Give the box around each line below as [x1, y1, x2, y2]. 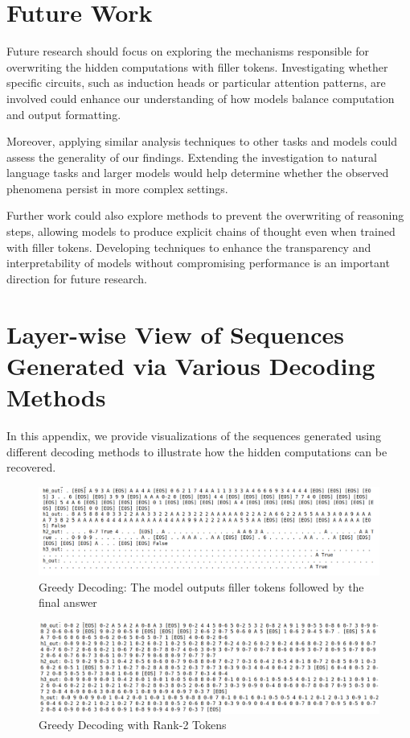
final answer [39, 594, 97, 611]
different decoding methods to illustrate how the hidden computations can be [6, 443, 387, 460]
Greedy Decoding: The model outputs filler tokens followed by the [39, 578, 364, 595]
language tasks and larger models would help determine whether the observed [6, 164, 389, 181]
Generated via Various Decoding [6, 348, 375, 381]
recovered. [6, 459, 56, 476]
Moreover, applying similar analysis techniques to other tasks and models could [6, 133, 398, 150]
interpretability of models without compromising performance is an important [6, 254, 390, 271]
